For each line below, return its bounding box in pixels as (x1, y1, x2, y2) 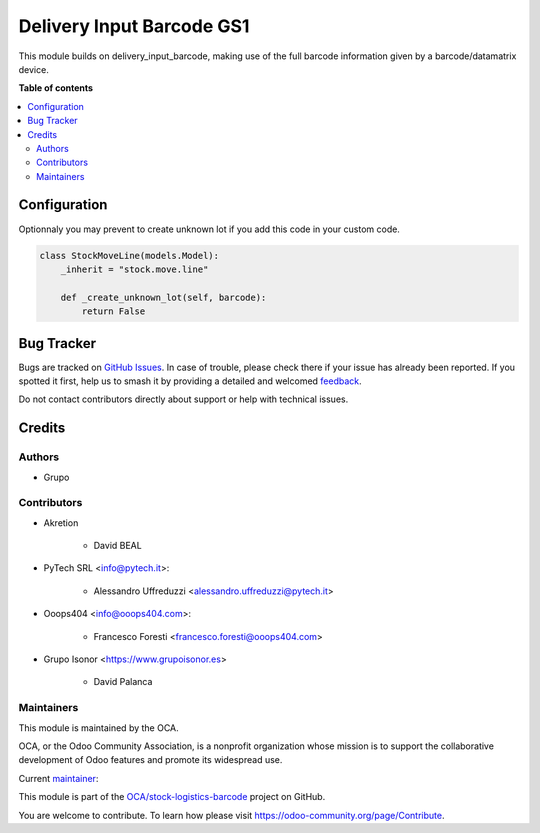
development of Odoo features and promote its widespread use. (18, 754, 283, 766)
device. (18, 63, 49, 75)
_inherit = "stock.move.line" (60, 263, 209, 275)
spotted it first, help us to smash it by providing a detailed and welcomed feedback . (18, 375, 362, 387)
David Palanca (93, 676, 153, 688)
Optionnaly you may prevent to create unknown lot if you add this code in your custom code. (18, 223, 400, 235)
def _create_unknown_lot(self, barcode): (60, 291, 267, 303)
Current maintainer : (18, 772, 99, 784)
